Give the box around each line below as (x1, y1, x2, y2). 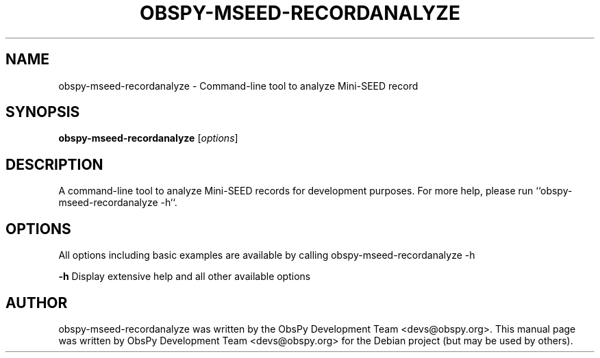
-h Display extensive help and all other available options (58, 270, 311, 283)
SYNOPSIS (5, 103, 80, 121)
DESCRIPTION (5, 155, 103, 173)
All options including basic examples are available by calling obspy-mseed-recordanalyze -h (58, 249, 475, 261)
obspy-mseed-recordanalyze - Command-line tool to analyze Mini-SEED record (58, 79, 418, 92)
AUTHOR (5, 294, 68, 311)
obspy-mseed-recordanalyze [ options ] (58, 132, 238, 144)
